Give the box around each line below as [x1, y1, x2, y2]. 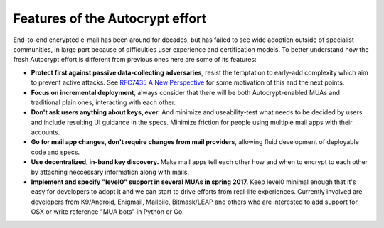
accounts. [31, 128, 60, 136]
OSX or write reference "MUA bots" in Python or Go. [31, 207, 184, 216]
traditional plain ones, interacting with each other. [31, 98, 176, 107]
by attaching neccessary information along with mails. [31, 168, 190, 176]
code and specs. [31, 148, 80, 156]
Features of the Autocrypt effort [13, 11, 207, 26]
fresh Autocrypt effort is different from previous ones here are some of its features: [13, 55, 257, 64]
